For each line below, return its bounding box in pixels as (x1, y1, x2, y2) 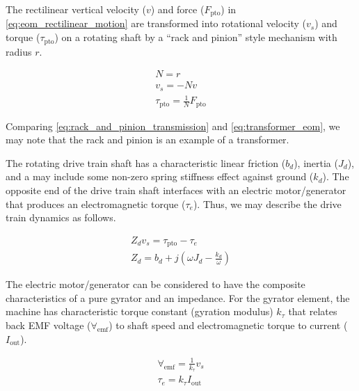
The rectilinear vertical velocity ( (6, 2, 146, 16)
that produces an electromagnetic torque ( (6, 196, 186, 211)
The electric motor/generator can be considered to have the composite (6, 277, 305, 292)
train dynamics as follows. (6, 210, 116, 225)
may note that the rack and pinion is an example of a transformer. (6, 132, 289, 147)
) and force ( (150, 2, 205, 16)
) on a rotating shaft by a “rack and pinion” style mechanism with (54, 30, 337, 45)
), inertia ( (294, 155, 338, 170)
